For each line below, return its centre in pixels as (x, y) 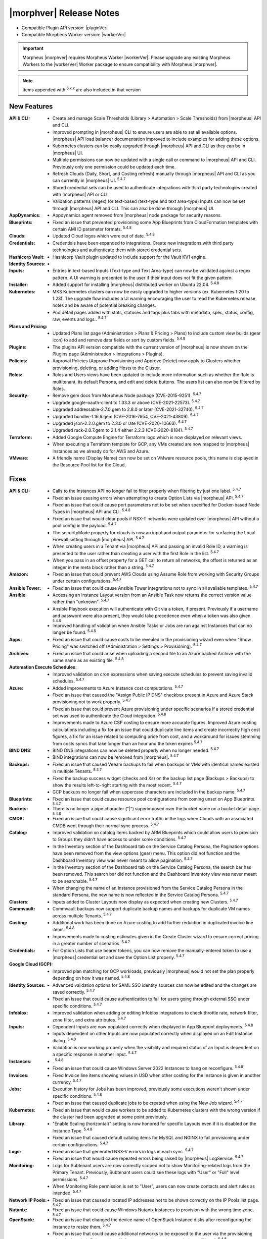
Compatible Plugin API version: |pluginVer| (65, 28)
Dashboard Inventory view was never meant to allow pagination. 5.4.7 (123, 860)
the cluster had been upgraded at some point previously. (110, 1117)
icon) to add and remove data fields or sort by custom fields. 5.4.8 (119, 339)
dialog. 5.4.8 (64, 1040)
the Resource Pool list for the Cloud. (89, 465)
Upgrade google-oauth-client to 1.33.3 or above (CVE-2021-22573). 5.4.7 (126, 402)
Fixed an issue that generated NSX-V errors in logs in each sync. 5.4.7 (123, 1151)
